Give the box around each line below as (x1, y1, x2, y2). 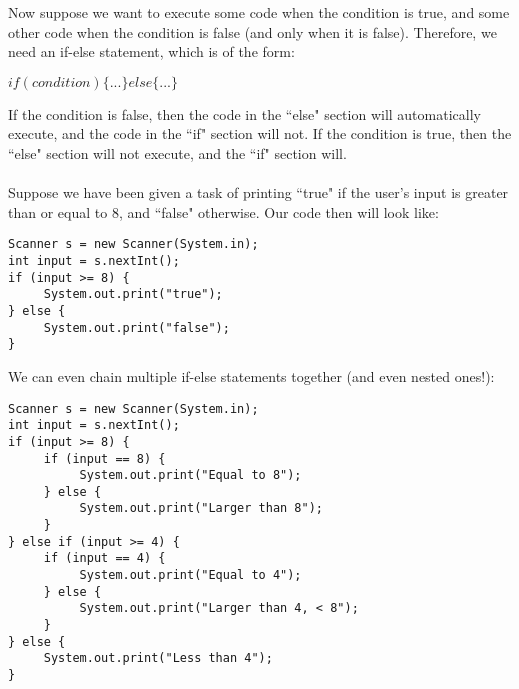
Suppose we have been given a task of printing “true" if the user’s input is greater (8, 182, 509, 203)
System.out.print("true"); (43, 287, 223, 302)
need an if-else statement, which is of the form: (8, 41, 295, 62)
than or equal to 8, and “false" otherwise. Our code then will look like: (8, 201, 439, 222)
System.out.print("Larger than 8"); (79, 501, 323, 516)
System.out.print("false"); (43, 320, 230, 335)
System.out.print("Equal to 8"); (79, 468, 302, 483)
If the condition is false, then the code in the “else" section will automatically (8, 103, 481, 124)
